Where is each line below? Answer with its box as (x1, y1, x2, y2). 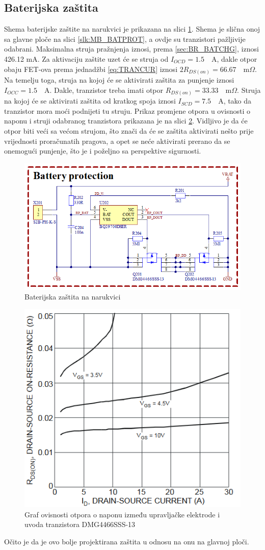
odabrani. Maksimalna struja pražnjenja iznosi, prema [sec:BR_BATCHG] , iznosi (4, 43, 259, 54)
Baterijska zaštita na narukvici (24, 291, 121, 302)
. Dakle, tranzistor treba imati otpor (49, 84, 164, 95)
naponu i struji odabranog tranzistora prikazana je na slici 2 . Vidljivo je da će (4, 115, 248, 126)
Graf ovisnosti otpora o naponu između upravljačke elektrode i (24, 509, 220, 519)
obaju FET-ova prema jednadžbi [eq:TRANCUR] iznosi (4, 63, 178, 74)
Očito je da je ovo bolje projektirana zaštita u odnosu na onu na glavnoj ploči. (4, 536, 249, 546)
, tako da (223, 95, 252, 106)
